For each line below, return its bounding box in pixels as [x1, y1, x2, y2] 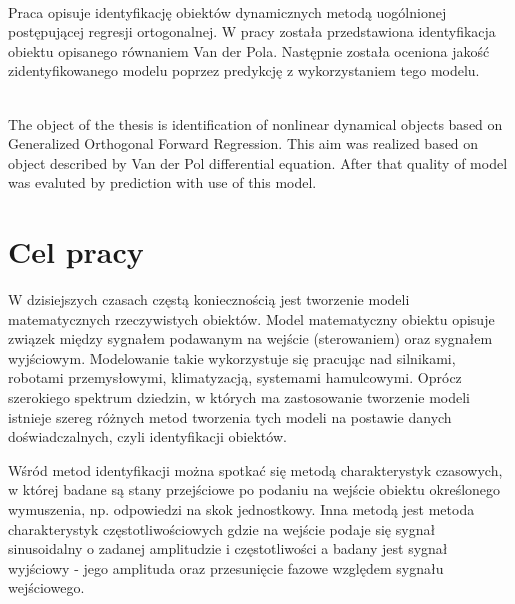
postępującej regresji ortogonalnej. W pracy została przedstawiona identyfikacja [8, 21, 496, 42]
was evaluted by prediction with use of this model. [8, 172, 317, 193]
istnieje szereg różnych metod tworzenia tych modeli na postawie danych [8, 406, 452, 427]
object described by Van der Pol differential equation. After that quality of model [8, 152, 508, 173]
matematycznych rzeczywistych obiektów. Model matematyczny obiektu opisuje [8, 308, 495, 329]
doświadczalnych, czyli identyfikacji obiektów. [8, 426, 287, 447]
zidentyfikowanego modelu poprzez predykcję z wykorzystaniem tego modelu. [8, 60, 480, 81]
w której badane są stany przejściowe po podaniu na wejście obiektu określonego [8, 479, 501, 500]
